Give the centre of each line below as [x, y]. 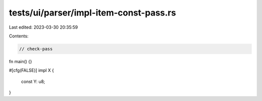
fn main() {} [21, 61]
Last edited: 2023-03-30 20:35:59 [43, 27]
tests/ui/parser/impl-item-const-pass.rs [93, 13]
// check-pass [36, 49]
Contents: [19, 36]
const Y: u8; [33, 81]
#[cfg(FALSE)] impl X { [32, 70]
